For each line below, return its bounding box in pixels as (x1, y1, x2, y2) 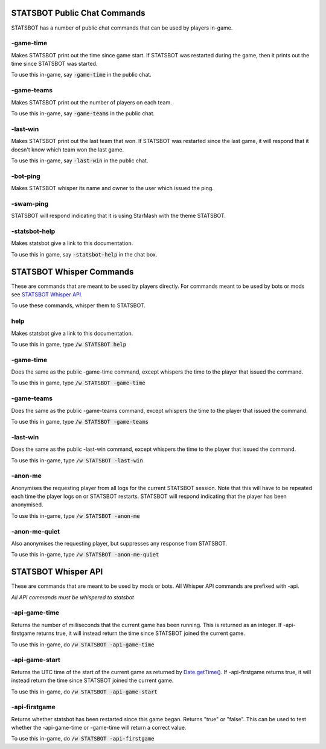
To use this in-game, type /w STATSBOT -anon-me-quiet (11, 551, 159, 558)
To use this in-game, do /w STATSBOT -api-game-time (11, 640, 155, 648)
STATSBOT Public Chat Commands (11, 8, 145, 18)
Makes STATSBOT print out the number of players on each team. (11, 98, 172, 106)
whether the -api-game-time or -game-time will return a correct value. (11, 724, 187, 731)
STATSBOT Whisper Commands (11, 266, 134, 277)
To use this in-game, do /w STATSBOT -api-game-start (11, 688, 158, 695)
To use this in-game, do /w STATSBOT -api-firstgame (11, 735, 155, 742)
